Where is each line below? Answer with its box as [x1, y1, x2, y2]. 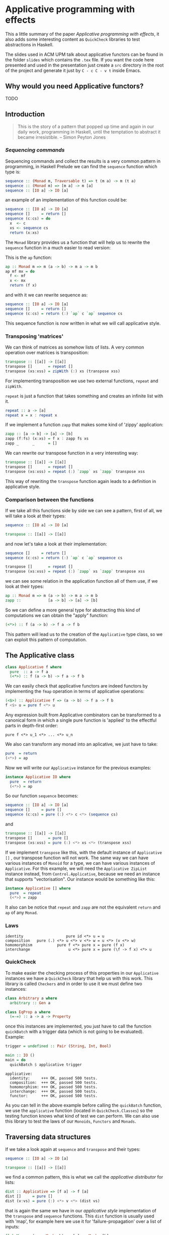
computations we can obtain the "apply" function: [5, 612, 109, 618]
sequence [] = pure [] [5, 807, 62, 812]
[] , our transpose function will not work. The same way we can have [5, 855, 148, 861]
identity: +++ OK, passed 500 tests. [10, 1075, 98, 1081]
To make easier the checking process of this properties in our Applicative [5, 970, 159, 976]
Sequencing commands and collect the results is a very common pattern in [5, 158, 161, 164]
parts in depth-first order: [5, 723, 58, 729]
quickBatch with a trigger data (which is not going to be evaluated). [5, 1028, 144, 1035]
